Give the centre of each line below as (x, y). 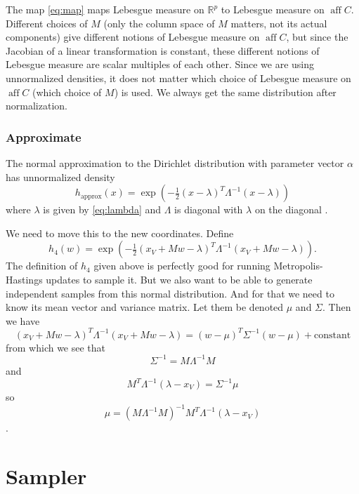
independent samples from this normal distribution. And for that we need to (170, 293)
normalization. (37, 106)
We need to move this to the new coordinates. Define (120, 233)
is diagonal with (209, 209)
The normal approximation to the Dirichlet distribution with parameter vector (175, 162)
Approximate (44, 136)
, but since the (317, 37)
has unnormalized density (60, 176)
